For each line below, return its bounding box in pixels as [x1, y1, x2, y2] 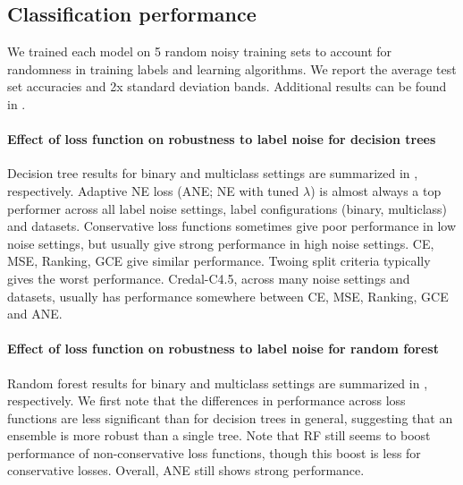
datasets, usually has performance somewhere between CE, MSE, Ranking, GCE [7, 286, 449, 305]
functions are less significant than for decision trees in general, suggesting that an [7, 408, 453, 427]
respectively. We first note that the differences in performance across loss [7, 391, 406, 410]
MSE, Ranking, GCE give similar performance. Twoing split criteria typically [7, 251, 431, 270]
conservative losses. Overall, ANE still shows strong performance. [7, 461, 365, 480]
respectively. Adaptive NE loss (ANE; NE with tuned [7, 181, 299, 200]
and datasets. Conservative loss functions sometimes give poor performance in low [7, 217, 457, 235]
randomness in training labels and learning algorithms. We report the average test [7, 59, 457, 78]
